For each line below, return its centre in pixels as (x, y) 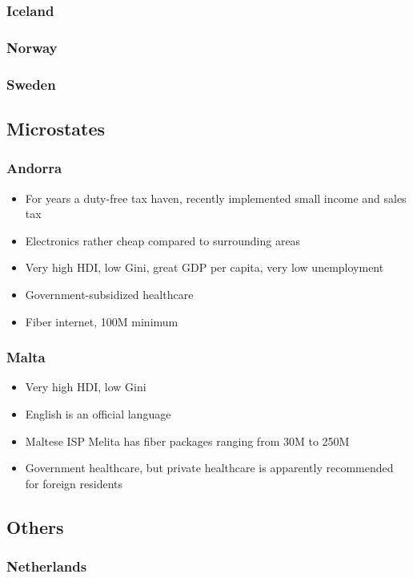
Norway (32, 47)
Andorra (34, 168)
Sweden (31, 84)
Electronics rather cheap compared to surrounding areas (163, 240)
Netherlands (47, 566)
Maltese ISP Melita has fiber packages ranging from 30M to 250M (187, 441)
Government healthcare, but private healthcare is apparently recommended (209, 468)
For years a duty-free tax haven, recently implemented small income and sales (216, 198)
